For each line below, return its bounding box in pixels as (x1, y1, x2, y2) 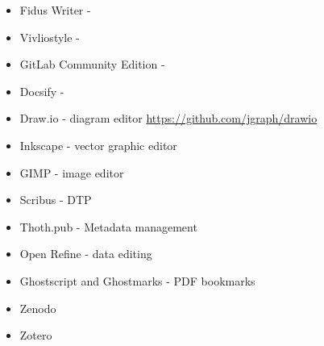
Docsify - (19, 82, 64, 99)
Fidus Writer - (19, 2, 91, 18)
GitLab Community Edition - (19, 56, 165, 73)
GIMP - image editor (19, 164, 124, 181)
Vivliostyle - (19, 28, 80, 45)
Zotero (19, 327, 52, 344)
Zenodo (19, 299, 56, 316)
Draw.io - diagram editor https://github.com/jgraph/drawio (19, 110, 318, 127)
